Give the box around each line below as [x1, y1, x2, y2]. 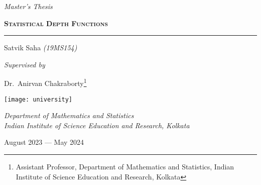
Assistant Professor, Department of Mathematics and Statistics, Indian [16, 161, 234, 172]
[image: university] [4, 96, 73, 103]
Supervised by [4, 59, 45, 69]
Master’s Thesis [4, 1, 53, 11]
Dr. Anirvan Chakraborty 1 [4, 76, 87, 88]
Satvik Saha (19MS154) [4, 42, 77, 53]
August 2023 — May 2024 [4, 137, 84, 147]
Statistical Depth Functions [4, 18, 108, 28]
